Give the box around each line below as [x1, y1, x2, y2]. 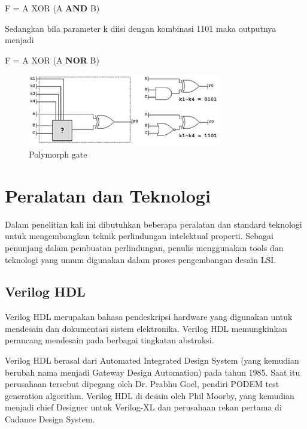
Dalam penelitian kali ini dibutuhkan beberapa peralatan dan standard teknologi [5, 217, 302, 230]
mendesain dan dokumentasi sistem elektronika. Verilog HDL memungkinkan [5, 322, 287, 334]
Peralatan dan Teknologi [5, 183, 211, 207]
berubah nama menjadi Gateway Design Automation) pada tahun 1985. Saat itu [5, 365, 300, 378]
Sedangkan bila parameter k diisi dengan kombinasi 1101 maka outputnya [5, 22, 276, 34]
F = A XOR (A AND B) [5, 2, 100, 14]
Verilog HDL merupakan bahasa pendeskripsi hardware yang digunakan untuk [5, 310, 293, 323]
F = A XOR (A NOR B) [5, 53, 99, 66]
